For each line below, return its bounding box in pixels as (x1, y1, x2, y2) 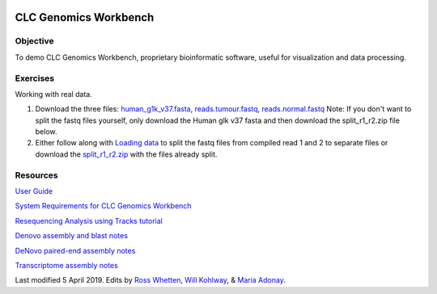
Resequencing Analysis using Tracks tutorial (15, 216, 163, 225)
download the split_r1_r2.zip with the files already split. (35, 149, 218, 159)
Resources (15, 170, 58, 181)
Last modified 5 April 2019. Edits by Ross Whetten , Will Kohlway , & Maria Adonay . (15, 275, 286, 285)
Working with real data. (15, 89, 92, 99)
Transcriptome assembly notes (15, 260, 119, 270)
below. (35, 127, 57, 136)
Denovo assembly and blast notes (15, 231, 129, 241)
